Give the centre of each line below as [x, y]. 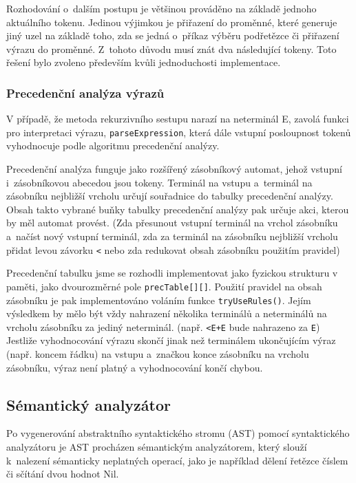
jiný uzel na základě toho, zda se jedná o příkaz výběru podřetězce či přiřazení [173, 35]
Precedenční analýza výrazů [85, 93]
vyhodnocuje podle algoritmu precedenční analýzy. [113, 146]
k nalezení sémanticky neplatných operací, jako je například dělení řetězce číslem [177, 460]
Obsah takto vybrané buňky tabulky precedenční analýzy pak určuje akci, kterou [178, 209]
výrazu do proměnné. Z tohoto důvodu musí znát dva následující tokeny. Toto [171, 49]
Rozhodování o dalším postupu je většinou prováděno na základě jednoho [161, 8]
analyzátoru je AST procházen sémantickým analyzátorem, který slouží [157, 446]
